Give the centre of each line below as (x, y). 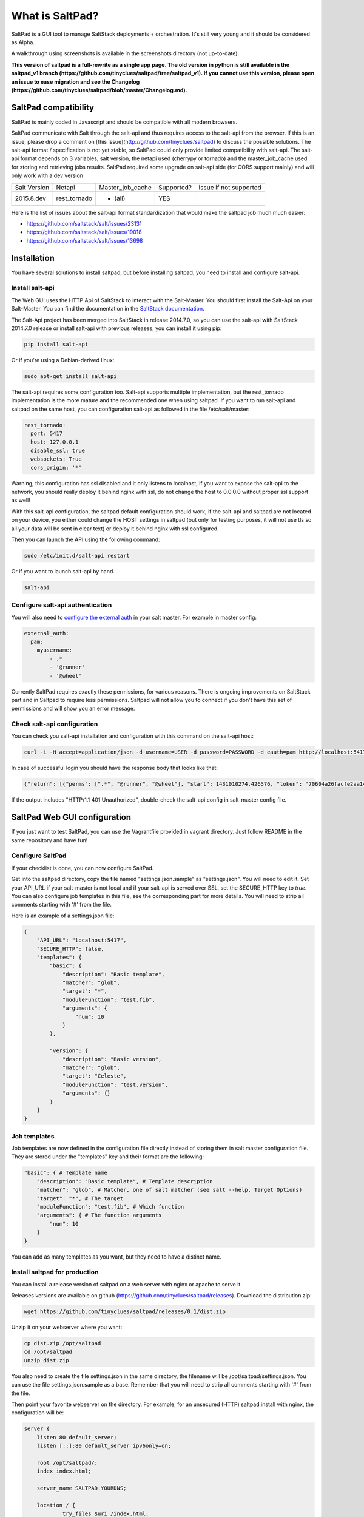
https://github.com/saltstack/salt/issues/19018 (84, 232)
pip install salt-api (56, 344)
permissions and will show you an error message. (73, 708)
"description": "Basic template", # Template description (125, 1181)
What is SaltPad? (55, 16)
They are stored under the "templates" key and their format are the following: (108, 1157)
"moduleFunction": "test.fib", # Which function (110, 1207)
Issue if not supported (230, 187)
